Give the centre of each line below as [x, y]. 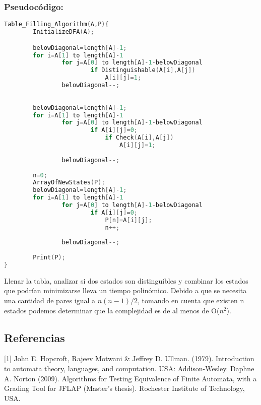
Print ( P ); [49, 258]
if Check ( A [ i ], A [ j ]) [139, 138]
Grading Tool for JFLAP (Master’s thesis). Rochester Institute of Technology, [124, 388]
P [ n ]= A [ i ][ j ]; [128, 220]
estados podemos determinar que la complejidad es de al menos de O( [112, 310]
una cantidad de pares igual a [50, 300]
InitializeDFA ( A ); [64, 32]
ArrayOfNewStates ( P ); [69, 183]
